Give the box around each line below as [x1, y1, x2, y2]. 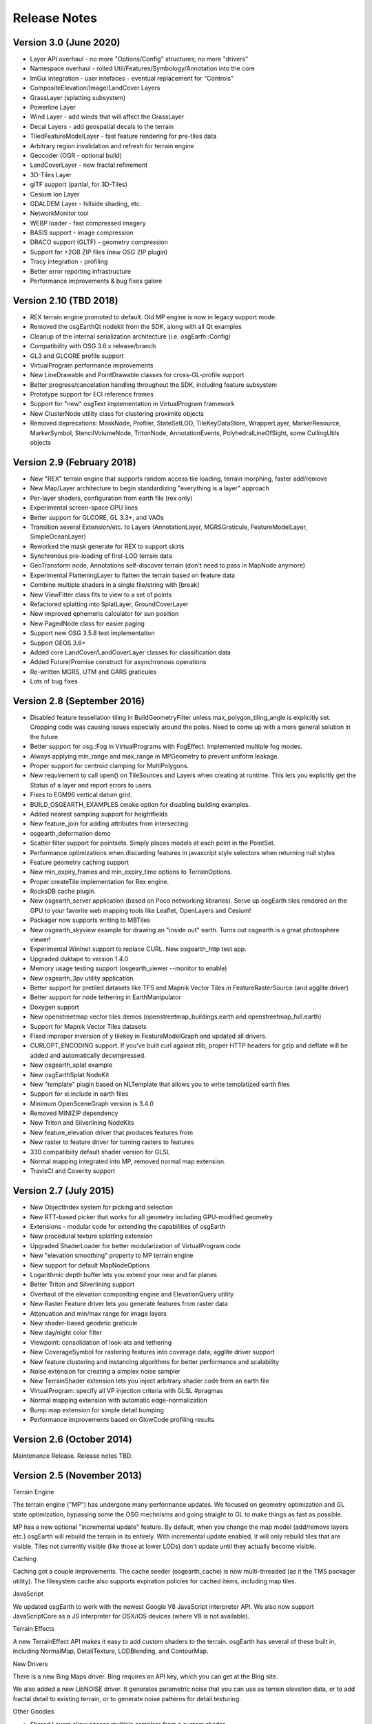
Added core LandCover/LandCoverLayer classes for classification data [30, 648, 231, 656]
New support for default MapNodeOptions [30, 1261, 150, 1269]
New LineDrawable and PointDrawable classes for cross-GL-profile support [30, 371, 245, 379]
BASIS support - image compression [30, 228, 134, 237]
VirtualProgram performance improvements [30, 361, 154, 369]
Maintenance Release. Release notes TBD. [12, 1452, 133, 1460]
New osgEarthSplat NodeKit [30, 1070, 110, 1079]
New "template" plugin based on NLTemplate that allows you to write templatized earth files [30, 1080, 290, 1088]
